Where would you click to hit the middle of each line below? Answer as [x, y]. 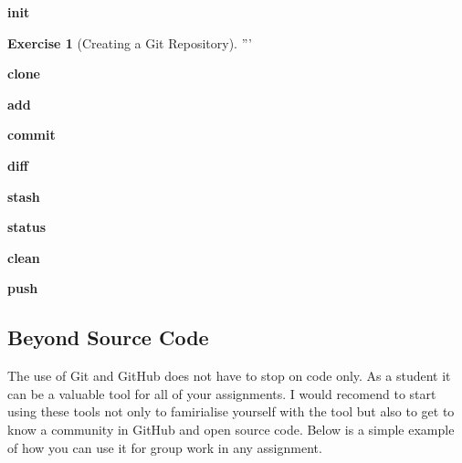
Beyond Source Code [108, 337]
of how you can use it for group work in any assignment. [165, 447]
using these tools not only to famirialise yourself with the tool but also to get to [231, 411]
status [26, 227]
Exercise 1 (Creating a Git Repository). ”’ [130, 42]
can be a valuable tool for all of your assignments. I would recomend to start [222, 393]
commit [31, 135]
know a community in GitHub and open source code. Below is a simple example [231, 429]
